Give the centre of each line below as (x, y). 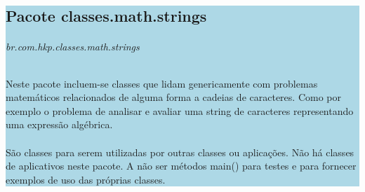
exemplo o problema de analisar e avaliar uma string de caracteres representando (180, 110)
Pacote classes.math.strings (106, 16)
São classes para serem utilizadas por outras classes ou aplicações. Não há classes (180, 152)
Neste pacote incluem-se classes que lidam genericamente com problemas (162, 83)
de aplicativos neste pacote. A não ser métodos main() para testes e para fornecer (181, 166)
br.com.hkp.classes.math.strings (73, 47)
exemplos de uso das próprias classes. (86, 179)
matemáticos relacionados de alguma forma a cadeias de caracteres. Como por (173, 97)
